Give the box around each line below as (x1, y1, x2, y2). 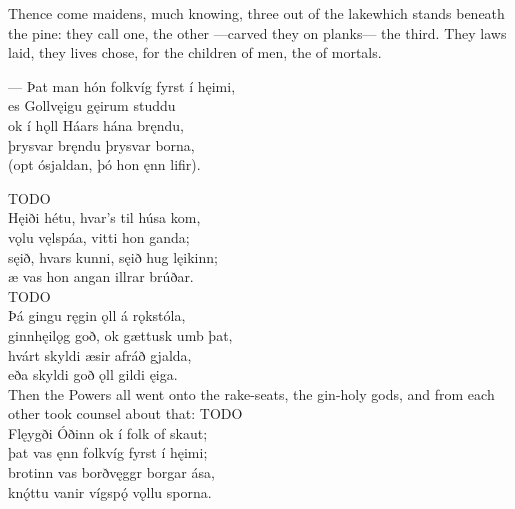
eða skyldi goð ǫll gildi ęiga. (8, 364, 178, 385)
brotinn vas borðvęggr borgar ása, (8, 462, 215, 483)
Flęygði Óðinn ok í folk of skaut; (8, 422, 208, 443)
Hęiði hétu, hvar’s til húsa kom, (8, 207, 201, 228)
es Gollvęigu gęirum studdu (8, 95, 176, 116)
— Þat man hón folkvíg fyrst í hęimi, (8, 75, 236, 96)
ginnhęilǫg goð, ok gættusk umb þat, (8, 324, 233, 345)
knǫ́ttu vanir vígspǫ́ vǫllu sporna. (8, 481, 212, 502)
